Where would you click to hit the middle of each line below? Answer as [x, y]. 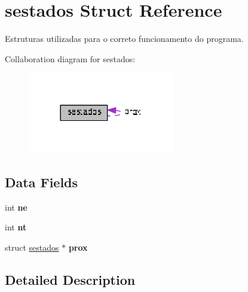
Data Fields [42, 182]
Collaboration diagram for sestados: [70, 58]
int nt [16, 227]
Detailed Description [70, 279]
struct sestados [32, 247]
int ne [16, 207]
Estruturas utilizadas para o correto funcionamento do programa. [124, 39]
